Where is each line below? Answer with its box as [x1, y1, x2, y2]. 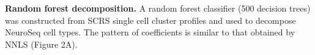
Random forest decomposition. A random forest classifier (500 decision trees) [5, 2, 311, 14]
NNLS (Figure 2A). [5, 37, 78, 50]
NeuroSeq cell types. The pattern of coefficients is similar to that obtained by [5, 26, 295, 38]
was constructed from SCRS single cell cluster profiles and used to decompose [5, 13, 296, 26]
